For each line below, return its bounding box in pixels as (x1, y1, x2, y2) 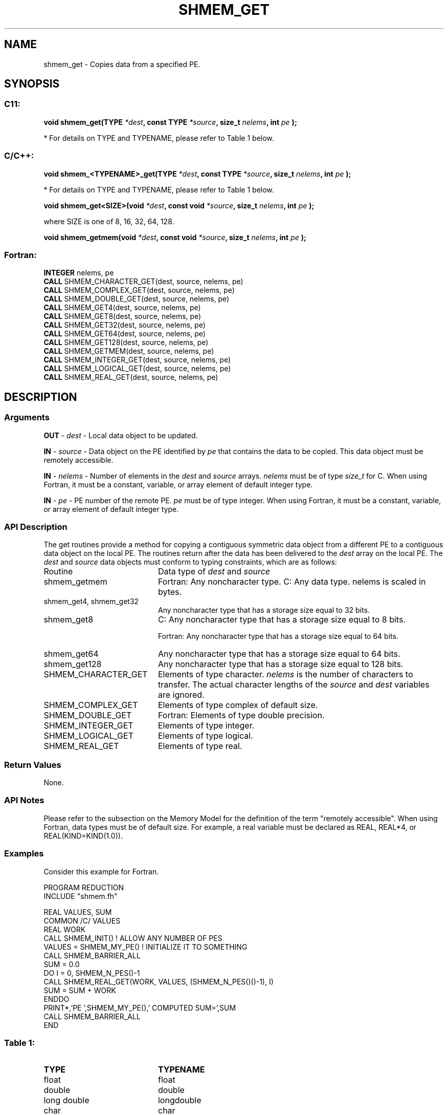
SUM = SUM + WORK (43, 985, 116, 995)
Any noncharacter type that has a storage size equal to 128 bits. (158, 659, 404, 670)
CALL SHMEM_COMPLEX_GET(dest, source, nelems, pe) (43, 286, 235, 295)
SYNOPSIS (4, 77, 60, 91)
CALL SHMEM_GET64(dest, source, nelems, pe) (43, 329, 206, 338)
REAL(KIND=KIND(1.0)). (43, 831, 123, 840)
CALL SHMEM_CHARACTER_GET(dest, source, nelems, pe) (43, 277, 243, 286)
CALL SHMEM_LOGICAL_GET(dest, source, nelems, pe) (43, 364, 231, 373)
